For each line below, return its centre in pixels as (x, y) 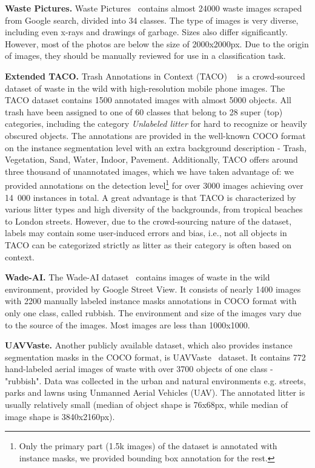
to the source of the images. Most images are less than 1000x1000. (128, 324)
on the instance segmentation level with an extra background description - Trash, (156, 147)
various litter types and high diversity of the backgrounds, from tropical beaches (154, 209)
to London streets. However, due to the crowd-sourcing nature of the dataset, (148, 221)
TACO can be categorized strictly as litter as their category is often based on (148, 244)
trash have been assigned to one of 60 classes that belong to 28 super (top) (144, 111)
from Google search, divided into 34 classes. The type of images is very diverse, (152, 20)
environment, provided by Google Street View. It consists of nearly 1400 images (153, 289)
